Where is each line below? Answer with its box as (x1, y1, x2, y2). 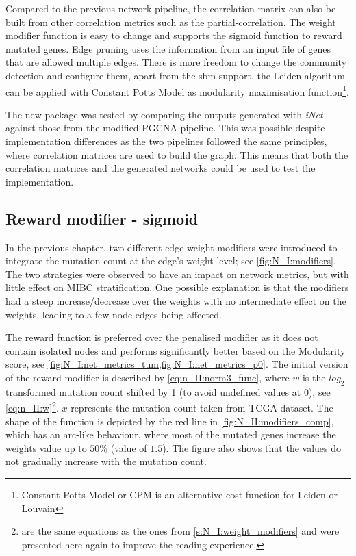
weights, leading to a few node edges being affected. (5, 307, 222, 321)
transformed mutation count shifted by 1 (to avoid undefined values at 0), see (5, 384, 331, 399)
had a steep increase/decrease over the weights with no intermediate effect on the (5, 293, 346, 307)
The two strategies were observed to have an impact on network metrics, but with (5, 266, 349, 281)
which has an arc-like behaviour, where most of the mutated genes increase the (5, 427, 336, 442)
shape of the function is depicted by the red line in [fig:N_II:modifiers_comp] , (5, 414, 334, 428)
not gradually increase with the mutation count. (5, 454, 207, 468)
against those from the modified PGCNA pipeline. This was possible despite (5, 121, 325, 135)
